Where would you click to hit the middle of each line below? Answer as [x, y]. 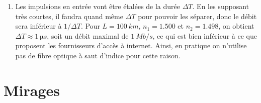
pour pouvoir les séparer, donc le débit [197, 16]
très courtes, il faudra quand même [69, 16]
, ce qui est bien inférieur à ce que [205, 35]
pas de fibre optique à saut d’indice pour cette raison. [98, 55]
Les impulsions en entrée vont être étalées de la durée [98, 6]
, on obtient [236, 26]
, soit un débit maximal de [88, 35]
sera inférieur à [38, 26]
